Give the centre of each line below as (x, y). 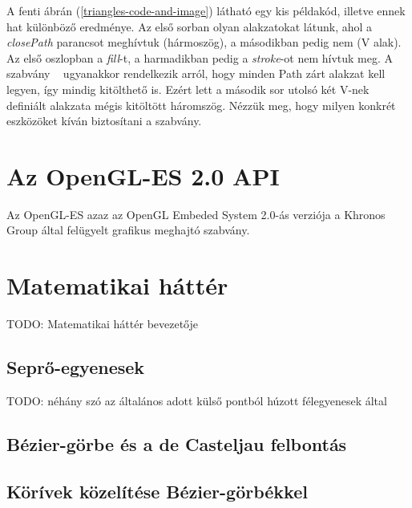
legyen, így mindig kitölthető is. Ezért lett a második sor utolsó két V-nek (188, 89)
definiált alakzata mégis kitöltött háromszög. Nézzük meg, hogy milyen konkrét (201, 105)
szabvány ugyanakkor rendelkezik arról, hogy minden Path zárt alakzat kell (196, 73)
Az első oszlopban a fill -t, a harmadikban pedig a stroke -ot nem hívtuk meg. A (200, 57)
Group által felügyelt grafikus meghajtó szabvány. (128, 230)
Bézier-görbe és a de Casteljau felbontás (177, 443)
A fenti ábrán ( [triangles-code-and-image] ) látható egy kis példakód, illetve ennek (206, 10)
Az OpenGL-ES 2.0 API (143, 175)
